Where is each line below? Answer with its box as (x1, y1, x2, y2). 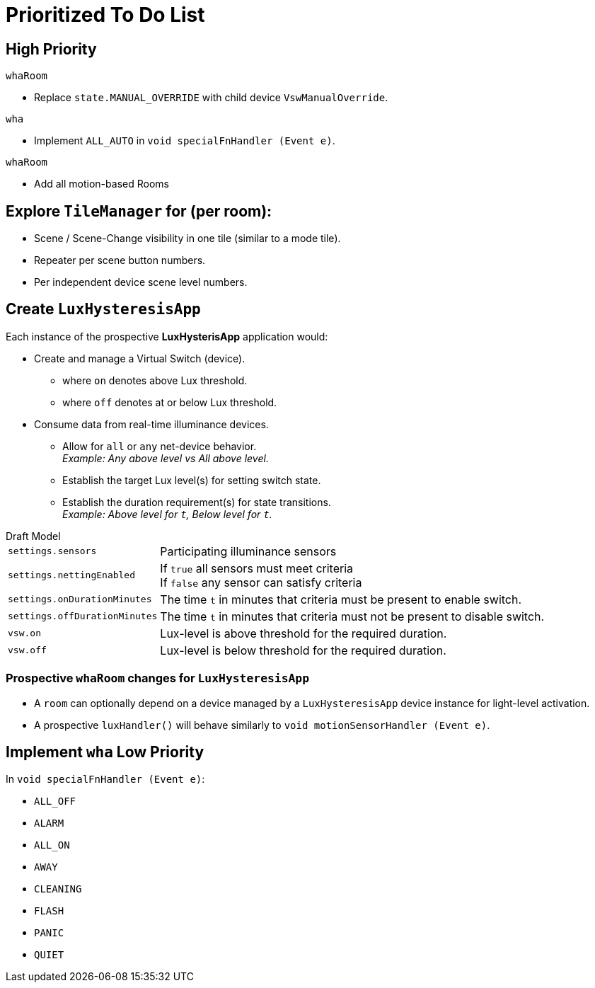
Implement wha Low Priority (6, 743, 204, 762)
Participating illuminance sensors (160, 544, 337, 558)
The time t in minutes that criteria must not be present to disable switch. (160, 609, 545, 624)
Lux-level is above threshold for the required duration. (160, 626, 447, 641)
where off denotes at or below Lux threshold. (62, 396, 277, 408)
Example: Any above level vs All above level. (62, 452, 269, 464)
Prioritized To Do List (6, 3, 205, 27)
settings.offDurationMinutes (8, 611, 158, 622)
